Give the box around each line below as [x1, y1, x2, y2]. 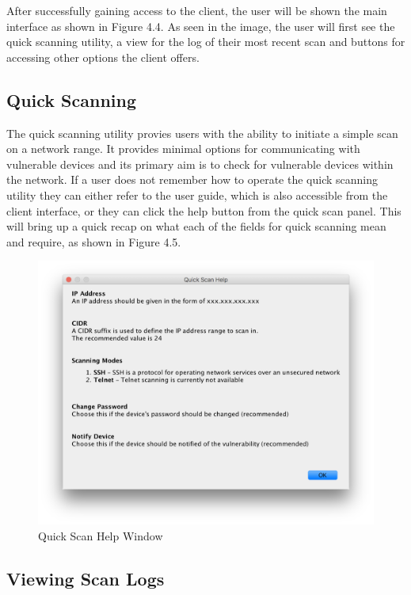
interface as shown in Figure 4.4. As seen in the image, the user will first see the [6, 17, 395, 34]
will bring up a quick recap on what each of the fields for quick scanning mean [6, 218, 386, 235]
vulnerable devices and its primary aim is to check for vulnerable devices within [6, 155, 394, 172]
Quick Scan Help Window [38, 527, 163, 544]
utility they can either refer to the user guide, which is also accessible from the [6, 186, 388, 203]
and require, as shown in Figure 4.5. [6, 233, 181, 250]
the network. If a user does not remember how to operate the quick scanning [6, 171, 378, 188]
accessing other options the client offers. [6, 48, 200, 65]
